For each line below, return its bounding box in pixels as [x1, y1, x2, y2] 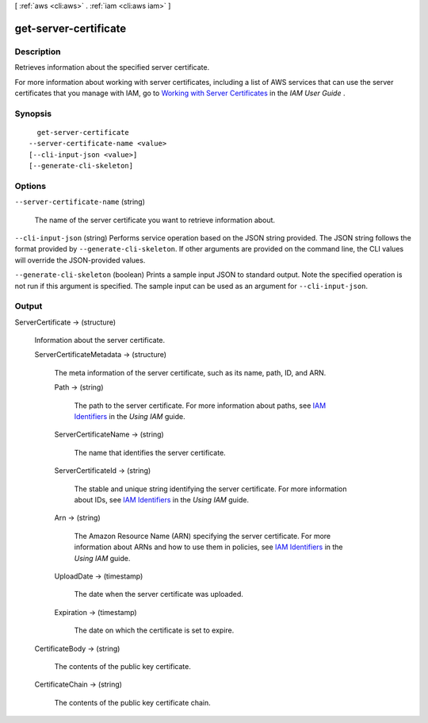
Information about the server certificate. [34, 336, 166, 345]
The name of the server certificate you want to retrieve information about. [34, 215, 276, 225]
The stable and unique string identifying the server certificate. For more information [74, 484, 347, 494]
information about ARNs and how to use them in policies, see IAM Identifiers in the [74, 542, 344, 552]
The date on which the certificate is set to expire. [74, 625, 235, 635]
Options [14, 180, 47, 191]
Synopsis [14, 108, 52, 119]
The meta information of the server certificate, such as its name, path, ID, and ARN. [54, 367, 327, 377]
